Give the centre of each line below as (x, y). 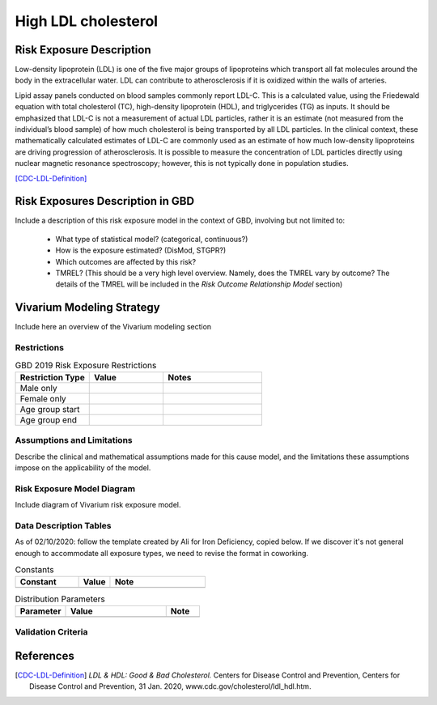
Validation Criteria (51, 632)
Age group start (50, 409)
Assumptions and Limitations (74, 440)
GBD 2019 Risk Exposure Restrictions (86, 365)
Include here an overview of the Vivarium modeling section (113, 327)
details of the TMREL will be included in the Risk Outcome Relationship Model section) (199, 284)
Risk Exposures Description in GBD (104, 201)
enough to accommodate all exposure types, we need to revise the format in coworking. (162, 553)
